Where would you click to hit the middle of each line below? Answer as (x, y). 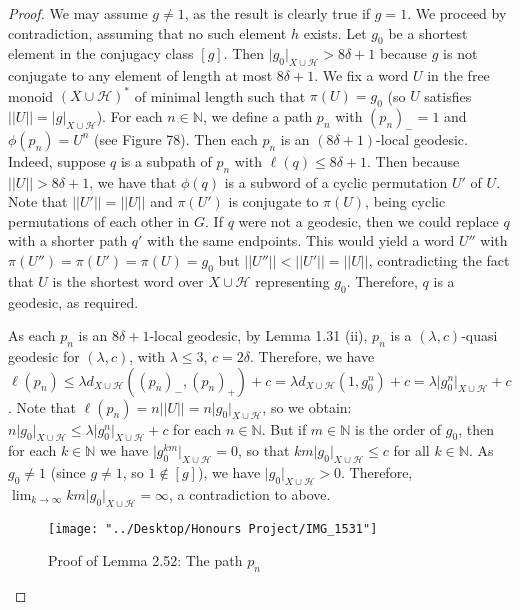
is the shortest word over (128, 280)
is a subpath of (166, 160)
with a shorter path (68, 240)
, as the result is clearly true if (277, 13)
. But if (284, 428)
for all (411, 450)
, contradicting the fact (439, 260)
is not (460, 53)
